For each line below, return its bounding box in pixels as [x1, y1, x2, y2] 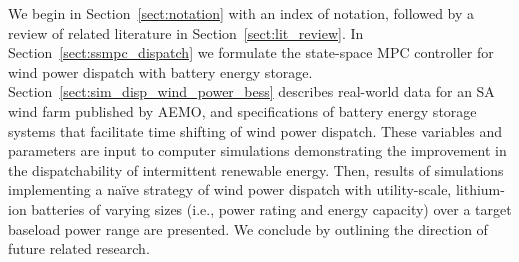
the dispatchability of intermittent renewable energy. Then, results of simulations [8, 159, 504, 180]
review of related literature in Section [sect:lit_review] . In [8, 22, 364, 43]
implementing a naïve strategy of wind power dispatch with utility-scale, [8, 179, 452, 200]
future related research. [8, 238, 150, 259]
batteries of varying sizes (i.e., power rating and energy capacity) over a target [31, 198, 512, 219]
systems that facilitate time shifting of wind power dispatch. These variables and [8, 120, 503, 141]
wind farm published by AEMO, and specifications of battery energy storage [8, 100, 477, 121]
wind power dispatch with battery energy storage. [8, 61, 313, 82]
